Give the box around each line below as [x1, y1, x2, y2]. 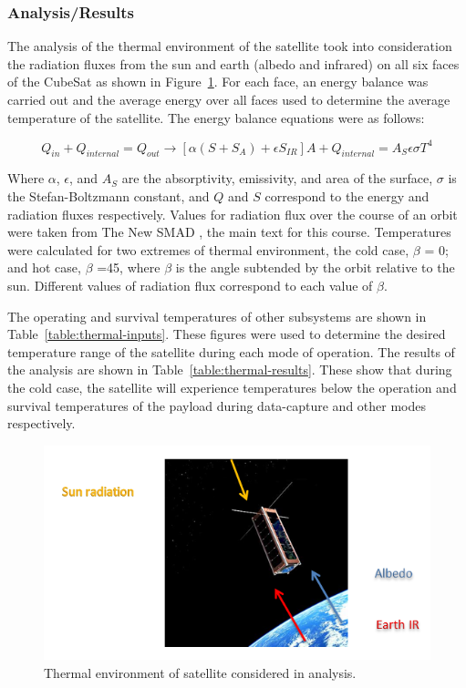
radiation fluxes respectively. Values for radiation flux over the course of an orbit [7, 204, 458, 223]
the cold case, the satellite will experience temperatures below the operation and [7, 378, 457, 397]
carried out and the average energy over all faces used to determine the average [7, 90, 450, 108]
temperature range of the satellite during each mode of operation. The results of [7, 342, 455, 361]
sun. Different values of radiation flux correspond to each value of [7, 276, 373, 295]
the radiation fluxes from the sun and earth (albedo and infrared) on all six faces [7, 54, 460, 73]
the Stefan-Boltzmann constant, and [7, 187, 210, 206]
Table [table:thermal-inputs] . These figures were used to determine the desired [7, 324, 446, 344]
